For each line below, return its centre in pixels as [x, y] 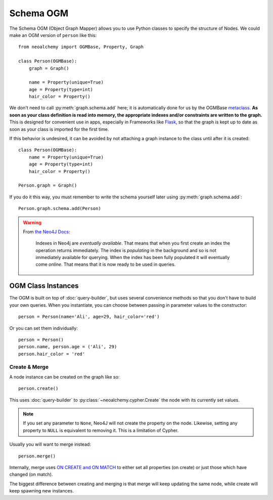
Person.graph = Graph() [48, 185]
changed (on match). [31, 474]
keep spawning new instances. [42, 491]
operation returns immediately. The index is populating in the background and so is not [126, 250]
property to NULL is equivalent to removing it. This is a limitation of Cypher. [101, 430]
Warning [32, 222]
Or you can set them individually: [43, 328]
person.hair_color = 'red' [52, 354]
